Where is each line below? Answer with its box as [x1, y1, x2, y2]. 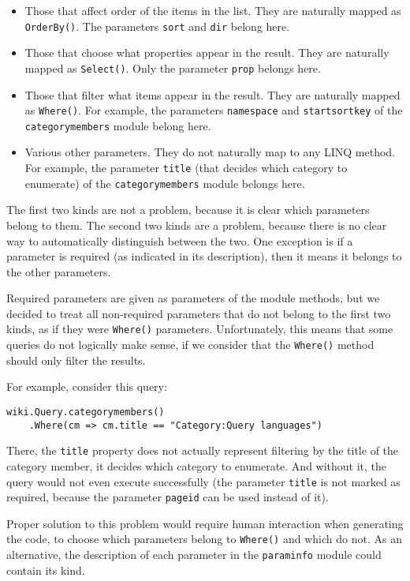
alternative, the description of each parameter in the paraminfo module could [6, 546, 382, 563]
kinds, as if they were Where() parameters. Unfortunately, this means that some [6, 320, 393, 337]
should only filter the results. [6, 351, 146, 368]
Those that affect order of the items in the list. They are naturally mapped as [24, 2, 401, 18]
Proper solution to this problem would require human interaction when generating [6, 515, 404, 531]
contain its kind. [6, 561, 85, 578]
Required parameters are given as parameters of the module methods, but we [6, 290, 380, 306]
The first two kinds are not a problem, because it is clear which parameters [6, 201, 370, 218]
